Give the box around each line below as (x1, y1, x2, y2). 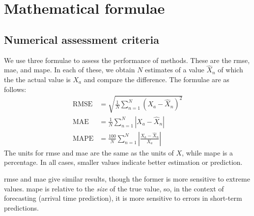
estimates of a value (145, 64, 204, 75)
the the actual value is (4, 74, 71, 84)
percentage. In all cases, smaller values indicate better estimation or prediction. (4, 157, 243, 167)
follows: (4, 84, 27, 94)
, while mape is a (182, 147, 233, 157)
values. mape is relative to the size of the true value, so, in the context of (4, 183, 224, 193)
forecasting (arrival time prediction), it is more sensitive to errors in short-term (4, 193, 242, 203)
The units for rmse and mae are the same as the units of (4, 147, 174, 157)
